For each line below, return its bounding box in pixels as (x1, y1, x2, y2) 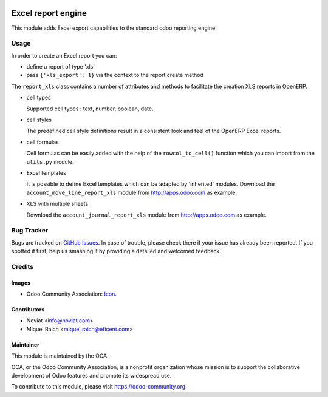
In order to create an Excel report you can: (11, 52, 117, 59)
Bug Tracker (11, 226, 49, 235)
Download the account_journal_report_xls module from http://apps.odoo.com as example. (26, 211, 267, 219)
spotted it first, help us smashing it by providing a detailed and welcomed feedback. (11, 248, 221, 255)
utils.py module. (26, 158, 74, 165)
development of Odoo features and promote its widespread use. (11, 372, 172, 379)
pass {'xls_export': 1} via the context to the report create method (26, 72, 203, 79)
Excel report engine (11, 8, 87, 18)
